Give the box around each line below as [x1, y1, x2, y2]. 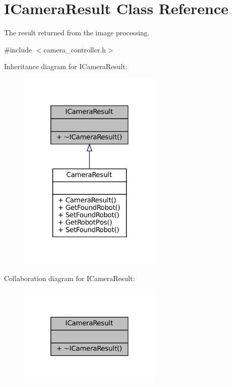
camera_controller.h [43, 44, 106, 54]
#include [4, 44, 32, 54]
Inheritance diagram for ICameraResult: [4, 61, 128, 72]
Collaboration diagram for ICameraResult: [4, 272, 135, 283]
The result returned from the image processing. [4, 27, 149, 38]
